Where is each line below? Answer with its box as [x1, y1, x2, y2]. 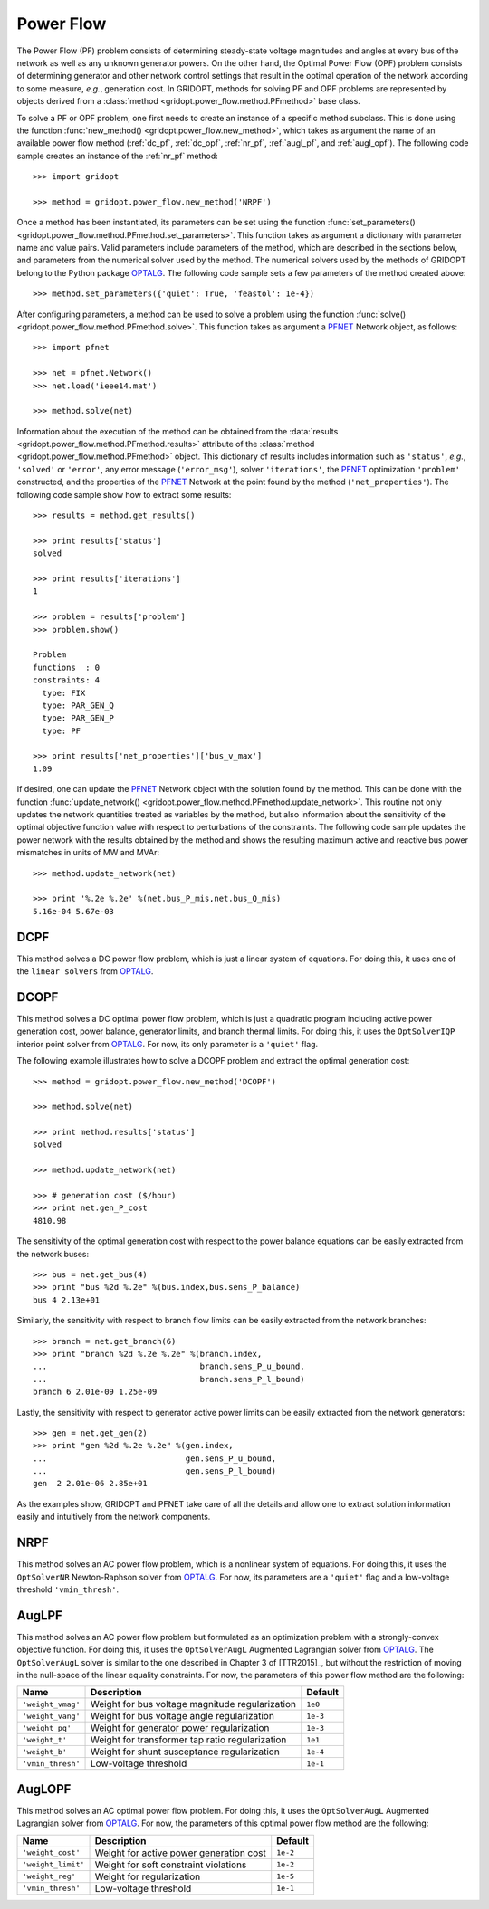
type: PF [42, 725, 81, 736]
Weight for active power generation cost [94, 1847, 267, 1859]
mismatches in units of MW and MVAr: [16, 847, 160, 858]
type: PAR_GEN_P [42, 713, 115, 723]
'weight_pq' [22, 1723, 72, 1732]
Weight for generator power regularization [90, 1722, 270, 1734]
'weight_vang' [22, 1711, 81, 1721]
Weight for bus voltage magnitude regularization [90, 1698, 296, 1711]
